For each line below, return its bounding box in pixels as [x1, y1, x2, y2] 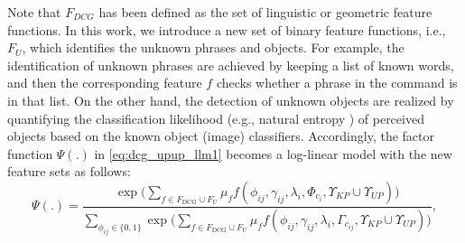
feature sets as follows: [7, 162, 131, 181]
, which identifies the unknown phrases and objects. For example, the [22, 38, 405, 57]
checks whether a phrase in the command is [216, 73, 458, 92]
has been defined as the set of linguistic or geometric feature [98, 3, 432, 21]
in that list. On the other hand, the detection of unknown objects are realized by [7, 90, 454, 109]
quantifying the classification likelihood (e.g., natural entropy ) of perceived [7, 108, 424, 127]
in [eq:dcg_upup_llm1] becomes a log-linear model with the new [94, 144, 452, 163]
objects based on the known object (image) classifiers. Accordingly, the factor [7, 126, 434, 145]
